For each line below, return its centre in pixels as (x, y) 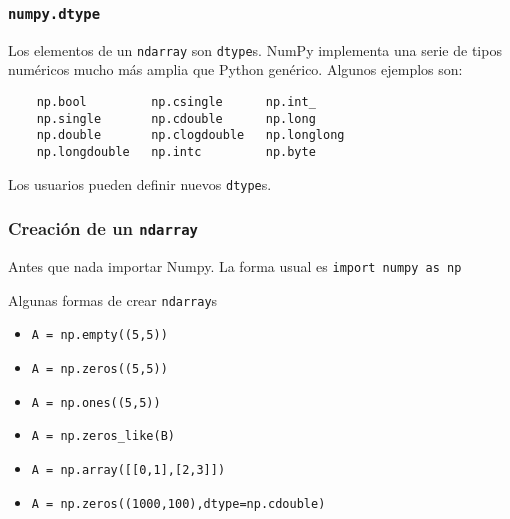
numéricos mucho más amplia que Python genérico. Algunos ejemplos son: (235, 69)
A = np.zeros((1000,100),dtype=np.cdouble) (178, 503)
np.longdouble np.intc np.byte (176, 152)
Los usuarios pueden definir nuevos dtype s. (140, 183)
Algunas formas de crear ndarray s (113, 299)
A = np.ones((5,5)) (96, 402)
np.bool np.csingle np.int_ (176, 102)
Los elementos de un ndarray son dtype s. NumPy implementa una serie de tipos (255, 49)
